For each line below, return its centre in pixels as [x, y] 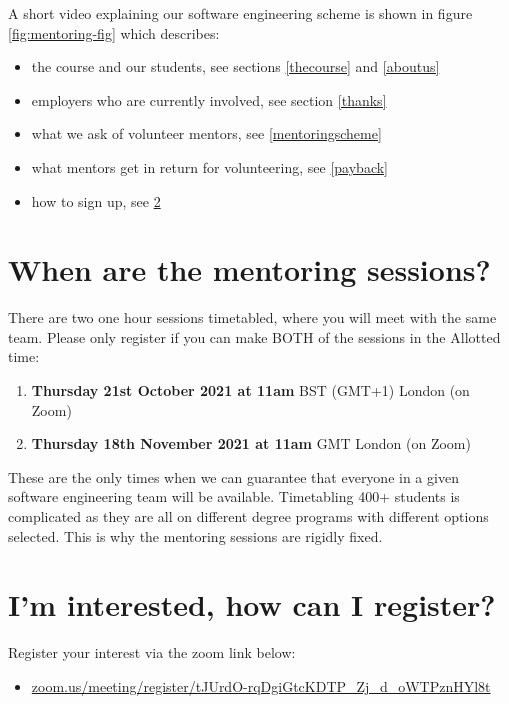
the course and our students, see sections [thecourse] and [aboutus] [235, 66]
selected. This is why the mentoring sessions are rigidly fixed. [195, 535]
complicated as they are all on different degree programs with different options [248, 516]
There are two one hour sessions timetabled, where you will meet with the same [252, 317]
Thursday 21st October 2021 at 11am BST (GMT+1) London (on [250, 390]
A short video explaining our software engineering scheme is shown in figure [240, 13]
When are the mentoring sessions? [249, 269]
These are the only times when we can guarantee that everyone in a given [233, 476]
